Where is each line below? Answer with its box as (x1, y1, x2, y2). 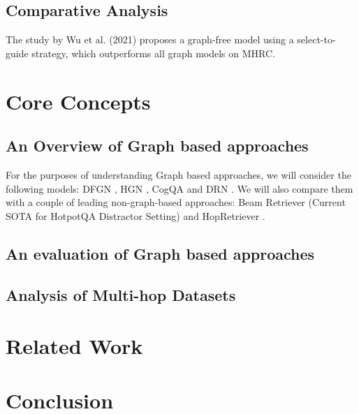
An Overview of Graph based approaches (6, 135, 309, 156)
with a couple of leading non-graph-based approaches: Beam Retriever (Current (6, 195, 346, 209)
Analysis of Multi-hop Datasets (6, 283, 236, 305)
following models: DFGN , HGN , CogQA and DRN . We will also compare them (6, 181, 353, 195)
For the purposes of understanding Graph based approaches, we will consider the (6, 167, 351, 182)
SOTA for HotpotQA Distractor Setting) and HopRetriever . (6, 208, 265, 223)
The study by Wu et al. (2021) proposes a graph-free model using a (6, 32, 294, 47)
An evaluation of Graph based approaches (6, 242, 315, 264)
